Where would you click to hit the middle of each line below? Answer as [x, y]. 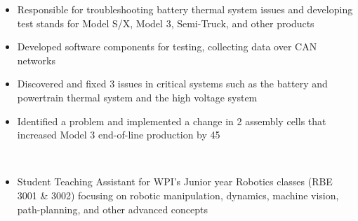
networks [36, 60]
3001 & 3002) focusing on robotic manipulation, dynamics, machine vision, [178, 195]
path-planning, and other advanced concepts [113, 209]
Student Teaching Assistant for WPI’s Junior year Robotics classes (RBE [175, 181]
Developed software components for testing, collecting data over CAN [167, 47]
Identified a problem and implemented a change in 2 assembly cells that [172, 121]
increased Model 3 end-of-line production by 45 [119, 135]
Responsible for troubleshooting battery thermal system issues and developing [185, 9]
